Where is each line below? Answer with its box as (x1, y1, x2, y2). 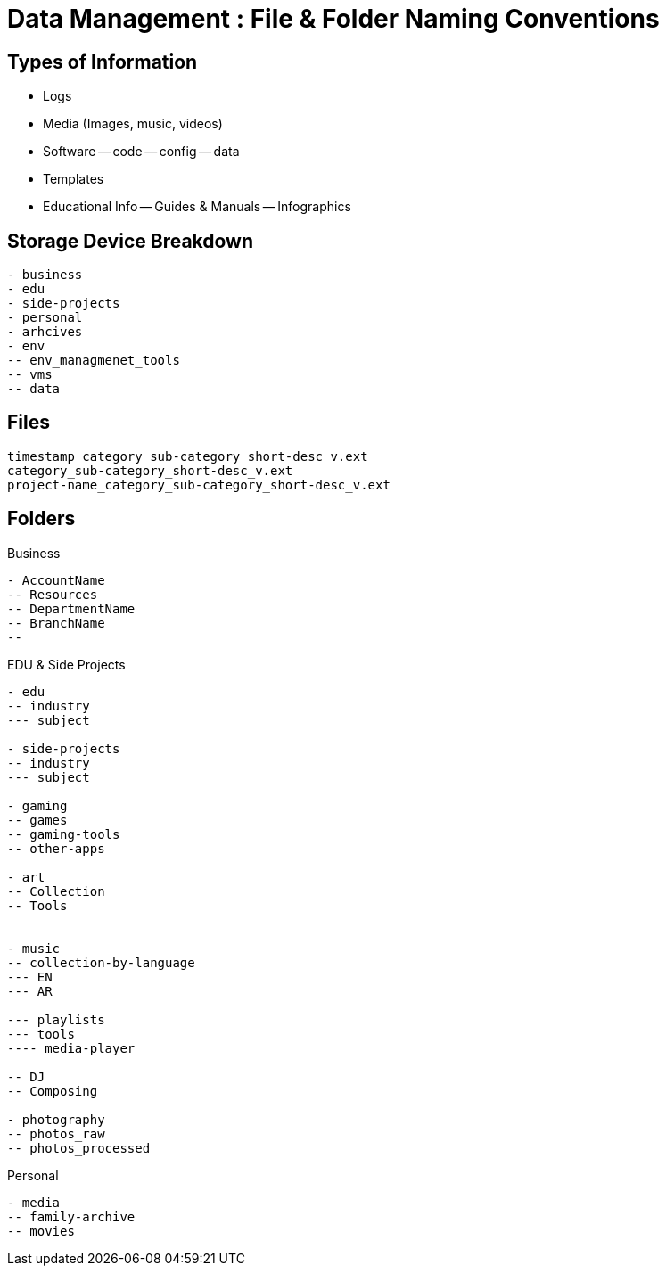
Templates (43, 171, 104, 187)
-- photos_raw (7, 1126, 105, 1141)
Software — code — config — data (43, 144, 240, 160)
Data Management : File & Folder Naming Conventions (7, 4, 660, 34)
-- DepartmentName (7, 601, 136, 616)
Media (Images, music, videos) (43, 116, 223, 132)
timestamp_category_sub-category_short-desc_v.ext (7, 448, 368, 464)
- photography (7, 1112, 105, 1127)
